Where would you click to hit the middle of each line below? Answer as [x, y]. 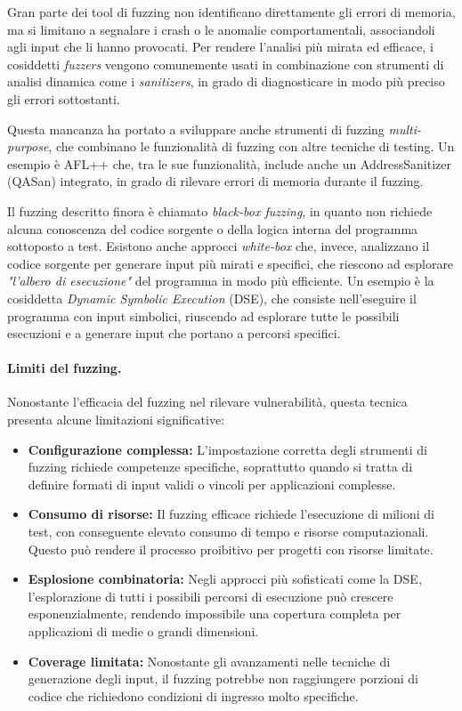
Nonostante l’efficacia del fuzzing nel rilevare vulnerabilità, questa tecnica [207, 402]
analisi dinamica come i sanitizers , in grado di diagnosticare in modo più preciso [226, 81]
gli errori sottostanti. [64, 98]
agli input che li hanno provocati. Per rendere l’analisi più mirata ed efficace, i [220, 47]
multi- [405, 129]
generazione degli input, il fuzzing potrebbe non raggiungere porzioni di [223, 679]
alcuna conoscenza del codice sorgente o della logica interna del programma [213, 228]
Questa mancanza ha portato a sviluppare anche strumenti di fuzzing [196, 129]
